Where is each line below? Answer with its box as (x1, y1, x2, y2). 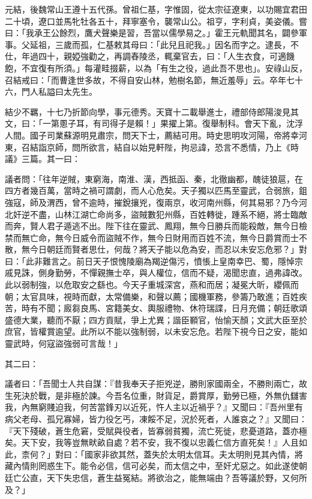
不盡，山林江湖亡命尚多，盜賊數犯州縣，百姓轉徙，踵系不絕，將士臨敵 (29, 208, 307, 220)
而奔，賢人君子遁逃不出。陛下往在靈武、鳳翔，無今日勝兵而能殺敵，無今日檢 (5, 220, 307, 232)
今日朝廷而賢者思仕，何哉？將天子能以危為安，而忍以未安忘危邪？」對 (29, 243, 307, 255)
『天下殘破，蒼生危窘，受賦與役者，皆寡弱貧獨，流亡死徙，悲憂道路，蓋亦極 (5, 424, 307, 437)
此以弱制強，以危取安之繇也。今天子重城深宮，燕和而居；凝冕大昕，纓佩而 (5, 278, 299, 291)
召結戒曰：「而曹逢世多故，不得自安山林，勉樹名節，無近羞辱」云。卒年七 (5, 73, 295, 86)
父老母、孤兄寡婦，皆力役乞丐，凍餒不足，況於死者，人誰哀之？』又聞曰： (13, 413, 307, 425)
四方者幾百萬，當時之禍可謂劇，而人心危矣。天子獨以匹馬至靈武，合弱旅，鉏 (5, 184, 307, 197)
